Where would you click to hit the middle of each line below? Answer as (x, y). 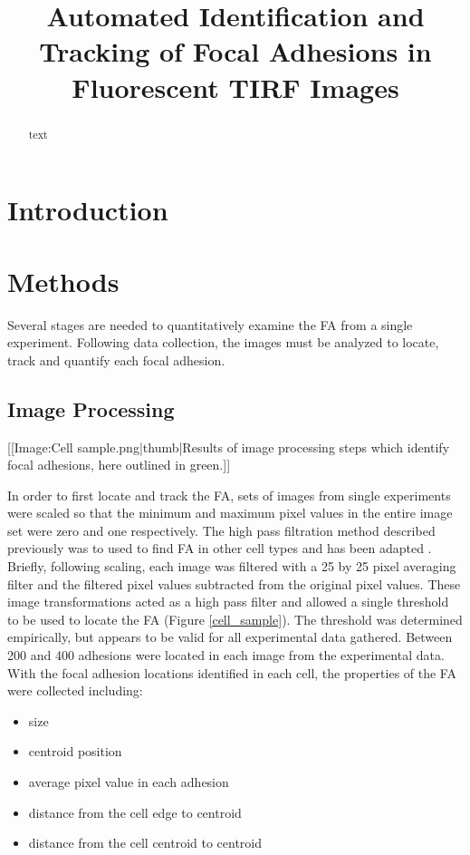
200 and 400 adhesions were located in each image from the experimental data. (226, 655)
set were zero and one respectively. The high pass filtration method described (221, 530)
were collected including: (75, 690)
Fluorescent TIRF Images (235, 87)
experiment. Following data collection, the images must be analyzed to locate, (223, 342)
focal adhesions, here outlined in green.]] (119, 465)
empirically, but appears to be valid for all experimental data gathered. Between (230, 637)
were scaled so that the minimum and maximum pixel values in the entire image (230, 513)
